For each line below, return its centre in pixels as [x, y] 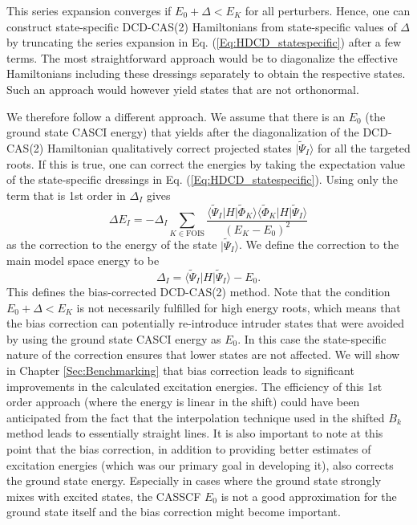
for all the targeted [364, 147]
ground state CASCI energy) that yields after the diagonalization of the [183, 132]
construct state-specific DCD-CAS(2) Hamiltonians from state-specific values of [202, 26]
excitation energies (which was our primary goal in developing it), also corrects [200, 464]
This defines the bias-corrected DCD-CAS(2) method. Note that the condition [198, 291]
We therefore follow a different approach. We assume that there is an [176, 116]
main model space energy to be [83, 260]
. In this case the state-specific [312, 338]
